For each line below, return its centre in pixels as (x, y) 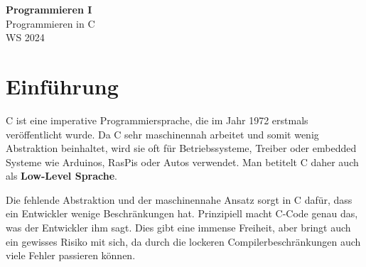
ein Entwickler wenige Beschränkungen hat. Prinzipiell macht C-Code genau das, (182, 213)
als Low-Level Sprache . (61, 176)
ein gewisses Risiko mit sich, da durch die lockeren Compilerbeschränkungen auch (183, 241)
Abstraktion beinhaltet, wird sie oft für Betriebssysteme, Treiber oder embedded (181, 148)
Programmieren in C (50, 23)
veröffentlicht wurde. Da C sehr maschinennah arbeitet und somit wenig (162, 134)
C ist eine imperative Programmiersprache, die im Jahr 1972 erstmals (157, 120)
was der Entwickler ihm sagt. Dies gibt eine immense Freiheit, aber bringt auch (178, 228)
